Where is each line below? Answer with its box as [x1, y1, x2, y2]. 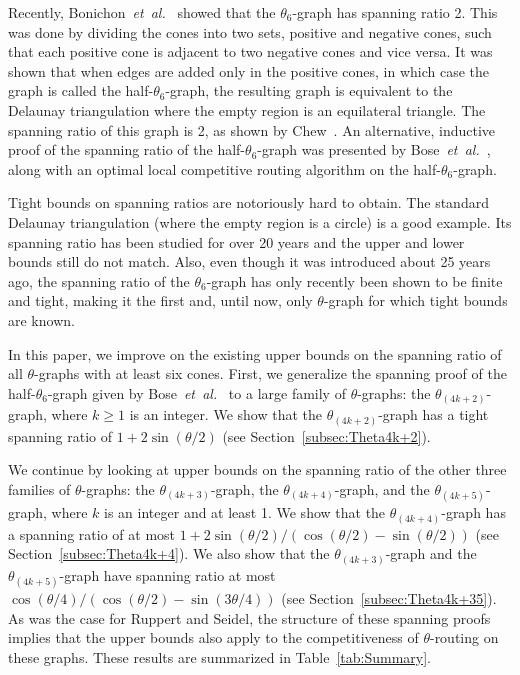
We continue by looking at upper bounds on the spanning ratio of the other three [8, 459, 507, 480]
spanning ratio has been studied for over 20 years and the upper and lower [8, 231, 465, 252]
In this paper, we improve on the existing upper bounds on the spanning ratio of [8, 343, 502, 364]
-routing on [429, 627, 499, 648]
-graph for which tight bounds [323, 290, 508, 311]
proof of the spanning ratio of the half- [8, 139, 246, 160]
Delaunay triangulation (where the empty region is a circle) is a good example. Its [8, 211, 512, 232]
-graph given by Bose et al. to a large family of [47, 382, 346, 403]
